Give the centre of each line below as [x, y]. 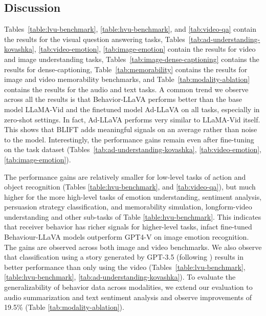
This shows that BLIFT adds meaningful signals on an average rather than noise [131, 129]
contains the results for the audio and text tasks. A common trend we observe [126, 89]
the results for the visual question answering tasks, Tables [95, 39]
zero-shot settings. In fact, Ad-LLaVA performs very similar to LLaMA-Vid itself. [132, 119]
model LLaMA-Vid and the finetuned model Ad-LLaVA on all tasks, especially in [132, 109]
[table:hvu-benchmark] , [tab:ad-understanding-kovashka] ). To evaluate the [120, 277]
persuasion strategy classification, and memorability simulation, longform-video [128, 207]
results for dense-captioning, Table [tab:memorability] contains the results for [126, 69]
